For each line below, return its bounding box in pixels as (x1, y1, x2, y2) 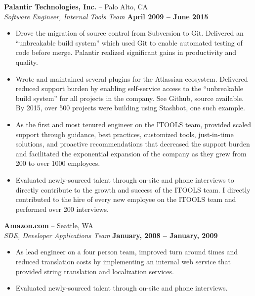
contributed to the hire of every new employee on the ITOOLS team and (15, 194, 236, 204)
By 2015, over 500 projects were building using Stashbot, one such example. (15, 102, 245, 113)
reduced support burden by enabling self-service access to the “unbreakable (15, 83, 244, 94)
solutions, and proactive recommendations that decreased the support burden (15, 139, 250, 149)
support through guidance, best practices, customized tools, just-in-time (15, 129, 234, 139)
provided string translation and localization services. (15, 266, 174, 276)
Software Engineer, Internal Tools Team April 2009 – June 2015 (4, 11, 209, 21)
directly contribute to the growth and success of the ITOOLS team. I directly (15, 184, 251, 195)
